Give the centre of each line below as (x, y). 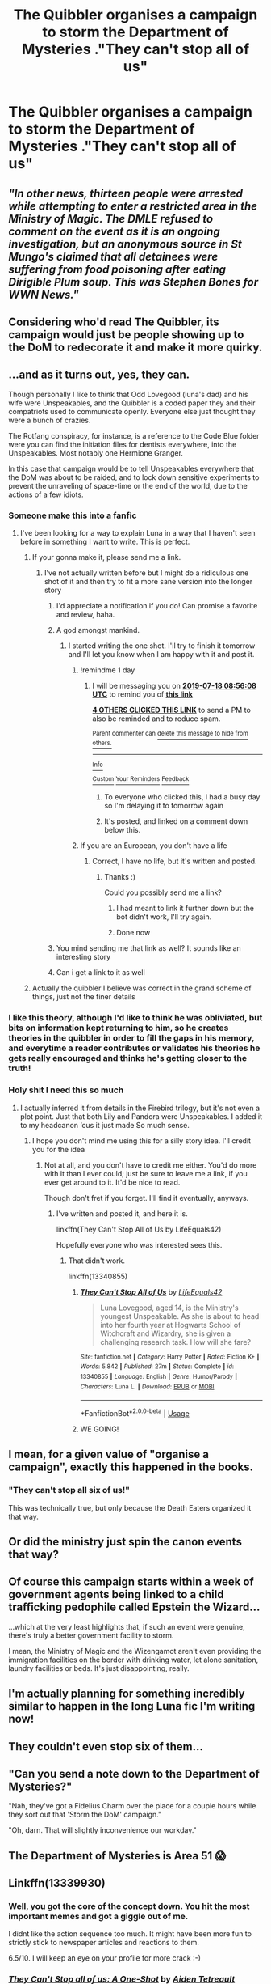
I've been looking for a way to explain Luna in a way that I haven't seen (138, 533)
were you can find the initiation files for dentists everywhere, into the (123, 444)
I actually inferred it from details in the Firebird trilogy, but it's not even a (140, 1108)
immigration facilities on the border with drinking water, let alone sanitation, (133, 1660)
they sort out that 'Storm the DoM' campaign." (85, 1815)
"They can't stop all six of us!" (69, 1490)
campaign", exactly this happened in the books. (131, 1467)
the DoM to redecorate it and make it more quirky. (135, 347)
